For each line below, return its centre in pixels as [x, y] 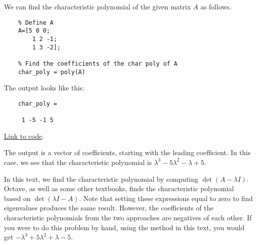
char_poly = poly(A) [52, 72]
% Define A [36, 22]
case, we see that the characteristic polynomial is [78, 162]
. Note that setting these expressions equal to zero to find [166, 198]
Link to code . [24, 136]
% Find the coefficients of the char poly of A [98, 63]
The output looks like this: [44, 88]
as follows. [216, 6]
